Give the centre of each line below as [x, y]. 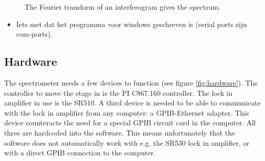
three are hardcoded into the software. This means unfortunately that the [120, 132]
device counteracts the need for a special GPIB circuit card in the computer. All [130, 123]
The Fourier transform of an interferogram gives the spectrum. [123, 7]
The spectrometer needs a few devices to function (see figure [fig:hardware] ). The [131, 82]
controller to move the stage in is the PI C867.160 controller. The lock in [118, 92]
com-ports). [34, 34]
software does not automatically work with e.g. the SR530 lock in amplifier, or [127, 142]
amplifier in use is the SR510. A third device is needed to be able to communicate [132, 103]
